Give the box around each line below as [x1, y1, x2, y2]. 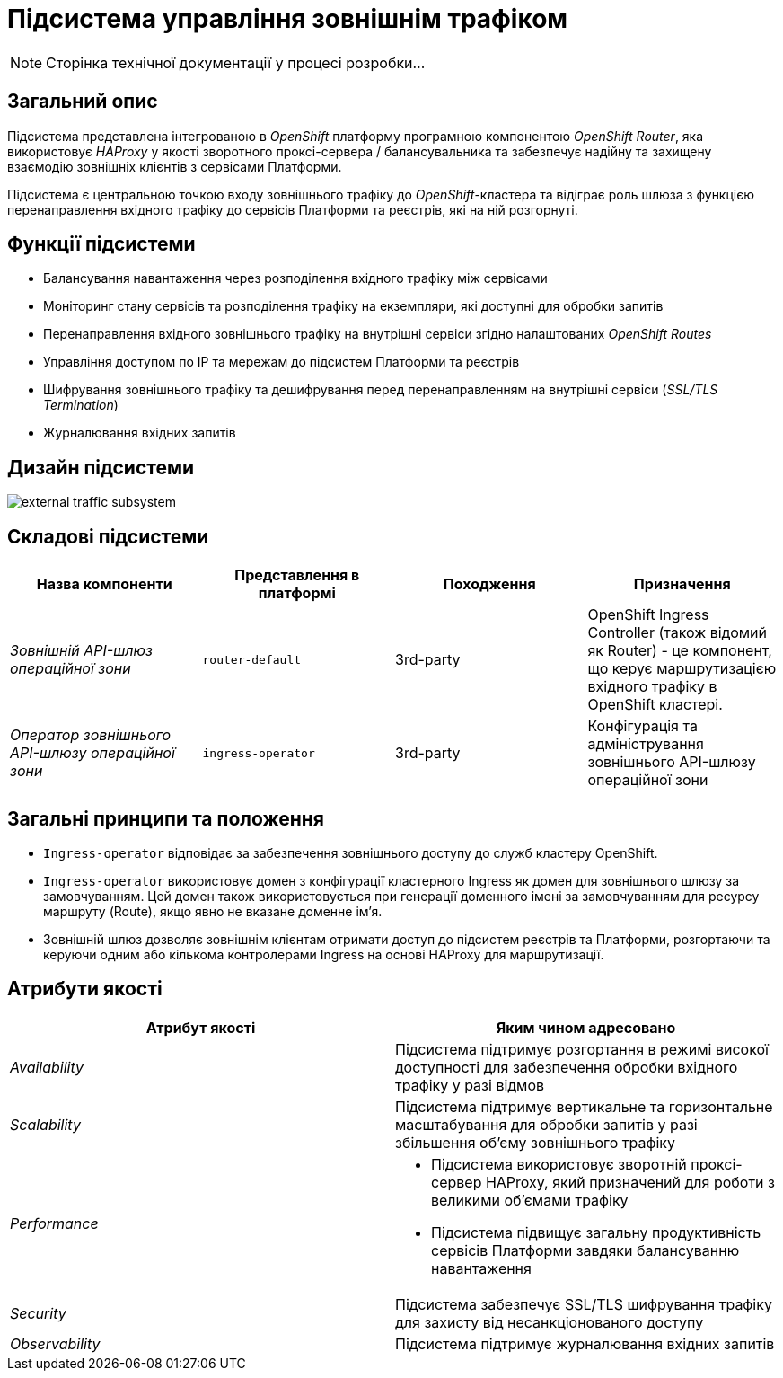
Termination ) [43, 397, 119, 413]
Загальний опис [7, 90, 158, 113]
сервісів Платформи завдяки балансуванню [431, 1241, 740, 1259]
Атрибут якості [145, 1018, 256, 1037]
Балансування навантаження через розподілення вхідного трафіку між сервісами [43, 270, 548, 287]
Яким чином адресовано [496, 1018, 676, 1037]
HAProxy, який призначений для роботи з [485, 1172, 775, 1191]
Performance [10, 1214, 99, 1232]
